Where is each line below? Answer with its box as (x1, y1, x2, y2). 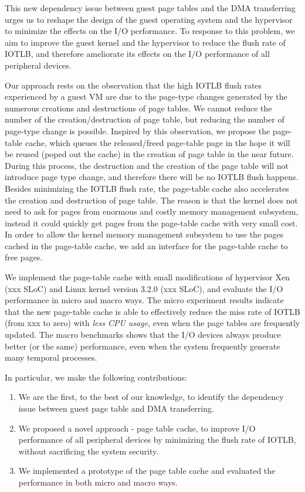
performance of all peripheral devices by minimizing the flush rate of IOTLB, (18, 433, 296, 446)
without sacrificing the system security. (18, 445, 159, 457)
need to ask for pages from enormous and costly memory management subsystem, (5, 205, 299, 218)
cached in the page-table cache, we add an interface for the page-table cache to (5, 239, 288, 252)
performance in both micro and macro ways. (18, 476, 178, 488)
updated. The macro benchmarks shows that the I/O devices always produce (5, 328, 281, 341)
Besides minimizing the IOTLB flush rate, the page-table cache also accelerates (5, 182, 289, 194)
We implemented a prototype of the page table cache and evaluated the (18, 464, 276, 477)
